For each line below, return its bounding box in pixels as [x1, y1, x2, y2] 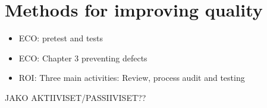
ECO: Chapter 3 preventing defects [18, 51, 147, 64]
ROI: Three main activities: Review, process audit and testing [18, 71, 245, 84]
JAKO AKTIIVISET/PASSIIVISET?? [5, 91, 146, 103]
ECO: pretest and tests [18, 32, 103, 44]
